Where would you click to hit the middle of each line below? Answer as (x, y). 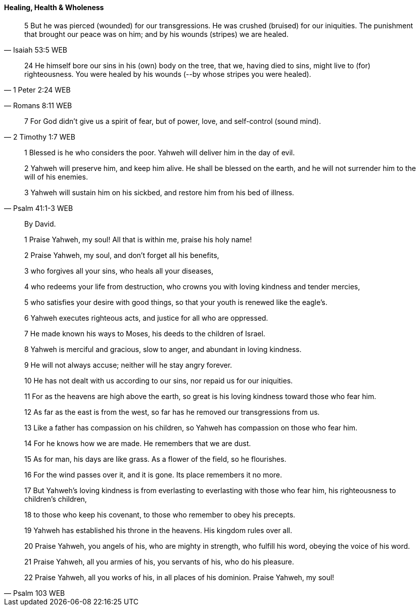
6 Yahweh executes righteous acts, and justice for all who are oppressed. (146, 318)
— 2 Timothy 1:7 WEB (40, 137)
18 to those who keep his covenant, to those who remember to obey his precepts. (160, 514)
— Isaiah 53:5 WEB (36, 50)
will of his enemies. (56, 177)
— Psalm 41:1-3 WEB (39, 208)
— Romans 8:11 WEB (38, 105)
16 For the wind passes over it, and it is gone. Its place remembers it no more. (153, 474)
